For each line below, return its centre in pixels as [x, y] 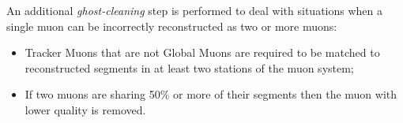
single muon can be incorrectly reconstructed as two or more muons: [172, 26]
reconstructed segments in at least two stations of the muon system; [189, 67]
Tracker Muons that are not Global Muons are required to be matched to [202, 52]
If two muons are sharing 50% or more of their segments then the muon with [211, 94]
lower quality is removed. [85, 109]
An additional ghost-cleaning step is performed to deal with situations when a [194, 10]
